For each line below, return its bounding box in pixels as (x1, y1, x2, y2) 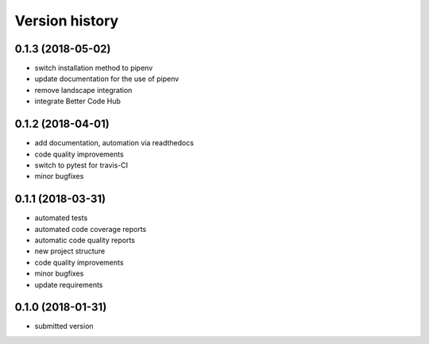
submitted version (34, 322, 95, 331)
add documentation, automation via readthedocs (34, 138, 195, 148)
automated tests (34, 213, 88, 222)
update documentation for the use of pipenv (34, 74, 180, 83)
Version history (14, 12, 119, 29)
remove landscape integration (34, 85, 133, 95)
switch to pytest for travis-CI (34, 160, 129, 170)
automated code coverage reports (34, 224, 147, 234)
